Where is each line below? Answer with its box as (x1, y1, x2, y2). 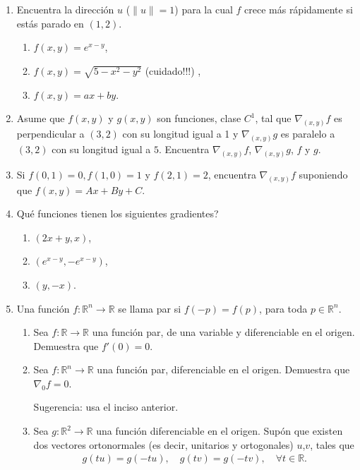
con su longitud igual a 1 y (122, 126, 239, 140)
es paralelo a (280, 126, 335, 140)
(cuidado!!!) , (145, 63, 201, 78)
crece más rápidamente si (244, 2, 353, 16)
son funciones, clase (157, 111, 241, 126)
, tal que (255, 111, 292, 126)
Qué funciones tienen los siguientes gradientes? (16, 206, 219, 221)
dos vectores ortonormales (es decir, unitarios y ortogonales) (33, 437, 294, 452)
